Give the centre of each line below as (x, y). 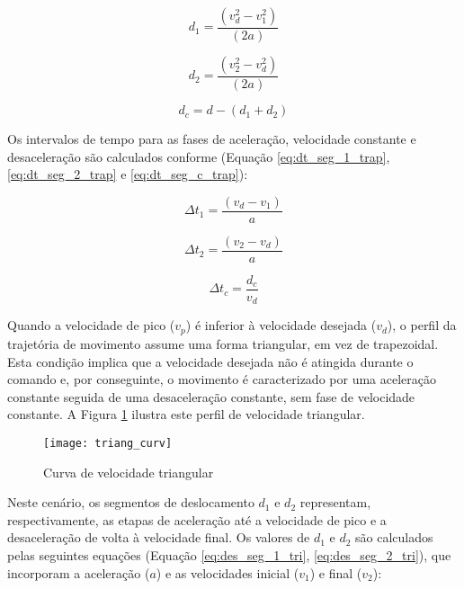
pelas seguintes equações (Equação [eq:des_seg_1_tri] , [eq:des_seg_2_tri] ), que (229, 554)
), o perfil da (422, 325)
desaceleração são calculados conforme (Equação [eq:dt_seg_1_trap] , (199, 156)
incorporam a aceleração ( (79, 572)
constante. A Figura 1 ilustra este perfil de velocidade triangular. (186, 414)
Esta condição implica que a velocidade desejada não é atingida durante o (210, 361)
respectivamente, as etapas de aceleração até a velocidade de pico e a (197, 519)
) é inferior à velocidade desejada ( (281, 325)
